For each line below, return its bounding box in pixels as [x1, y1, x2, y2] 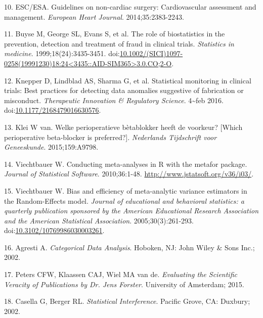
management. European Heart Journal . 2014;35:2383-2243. [4, 11, 184, 22]
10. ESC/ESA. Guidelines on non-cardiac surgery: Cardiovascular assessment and [4, 2, 256, 12]
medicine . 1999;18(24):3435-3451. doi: [4, 48, 120, 59]
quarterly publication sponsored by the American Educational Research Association [4, 205, 259, 216]
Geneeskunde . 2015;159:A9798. [4, 142, 99, 152]
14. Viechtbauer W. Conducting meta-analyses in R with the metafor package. [4, 158, 247, 169]
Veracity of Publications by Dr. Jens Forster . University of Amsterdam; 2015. [4, 279, 244, 289]
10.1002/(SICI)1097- [119, 48, 183, 59]
